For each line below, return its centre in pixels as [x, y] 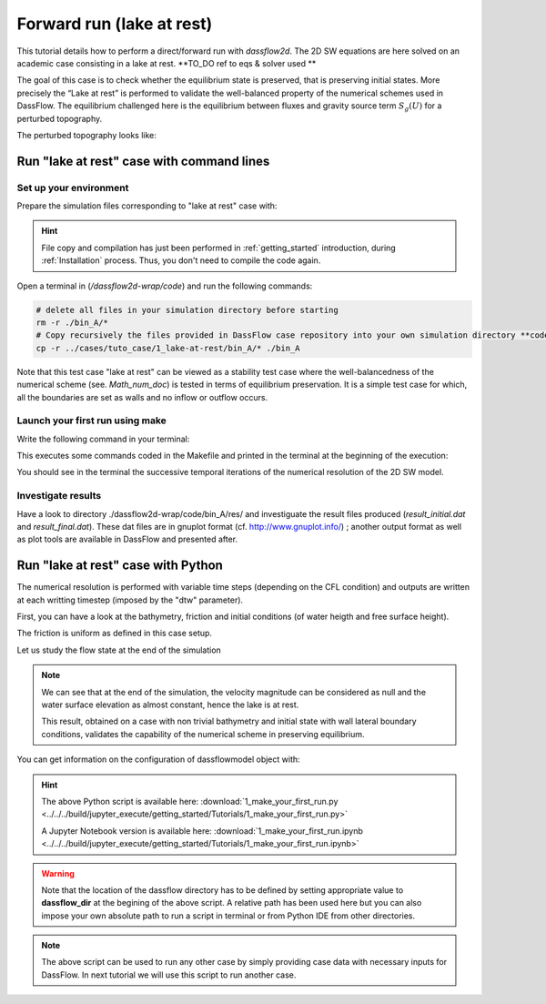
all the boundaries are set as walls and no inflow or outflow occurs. [142, 397]
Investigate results [59, 496]
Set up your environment [73, 188]
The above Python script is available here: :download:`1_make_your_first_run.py [190, 801]
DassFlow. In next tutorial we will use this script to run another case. [169, 975]
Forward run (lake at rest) [115, 24]
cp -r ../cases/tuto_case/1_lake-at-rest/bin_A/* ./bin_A [168, 348]
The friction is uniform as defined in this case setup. [115, 634]
